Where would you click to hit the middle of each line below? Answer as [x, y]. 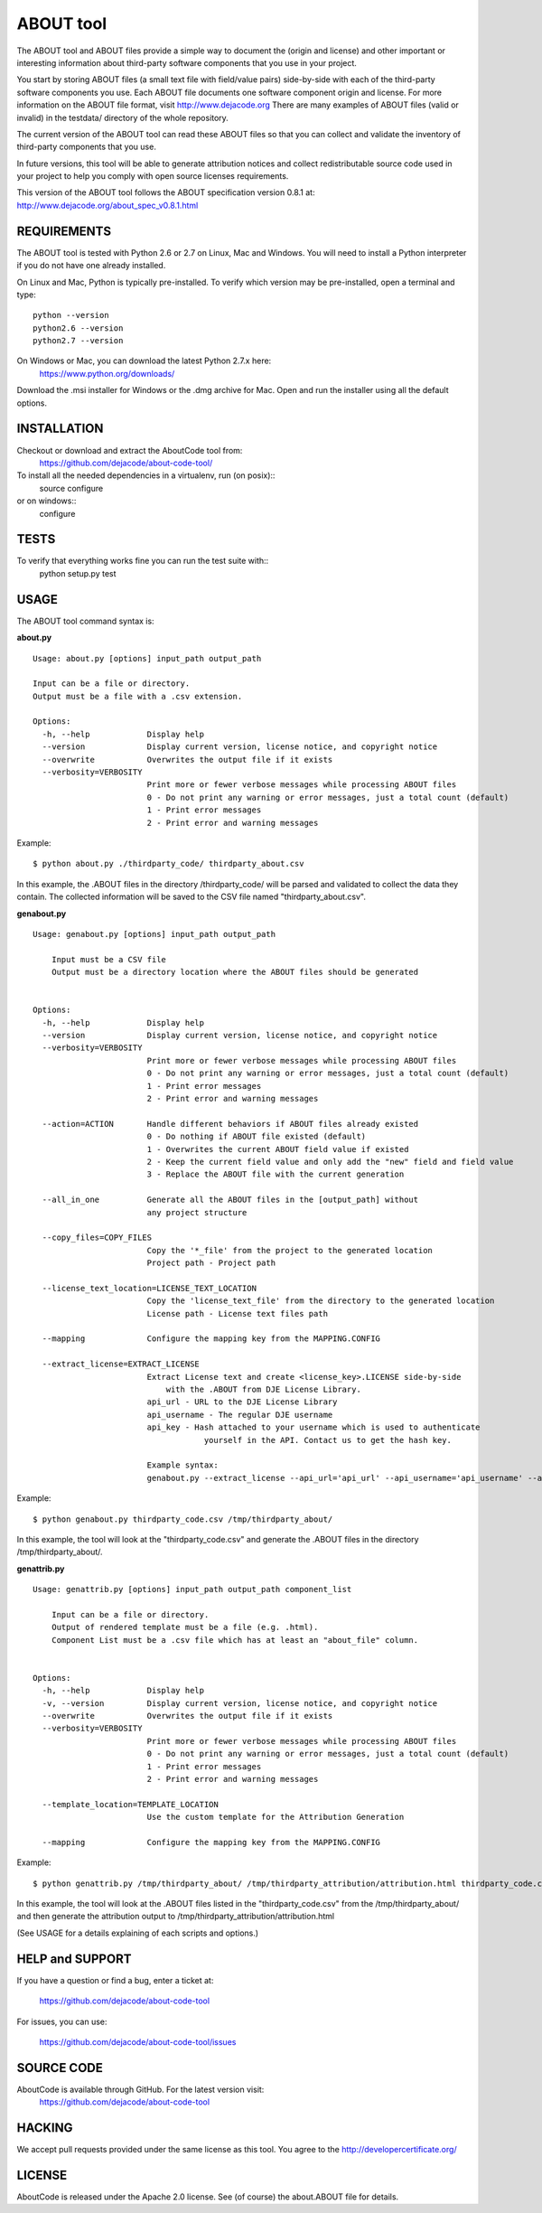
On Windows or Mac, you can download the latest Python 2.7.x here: [144, 361]
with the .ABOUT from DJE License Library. [263, 1389]
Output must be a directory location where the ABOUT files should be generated [235, 972]
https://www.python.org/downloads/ [107, 373]
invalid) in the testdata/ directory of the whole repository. [123, 117]
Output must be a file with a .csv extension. [138, 696]
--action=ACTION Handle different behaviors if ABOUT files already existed [230, 1124]
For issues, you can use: [62, 2021]
